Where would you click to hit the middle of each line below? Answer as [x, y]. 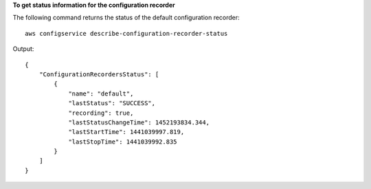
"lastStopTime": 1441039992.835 [123, 142]
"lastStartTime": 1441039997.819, [126, 132]
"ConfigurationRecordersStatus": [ [99, 74]
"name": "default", [101, 93]
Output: [23, 49]
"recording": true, [101, 113]
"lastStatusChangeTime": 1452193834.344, [139, 122]
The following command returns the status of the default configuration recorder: [126, 18]
